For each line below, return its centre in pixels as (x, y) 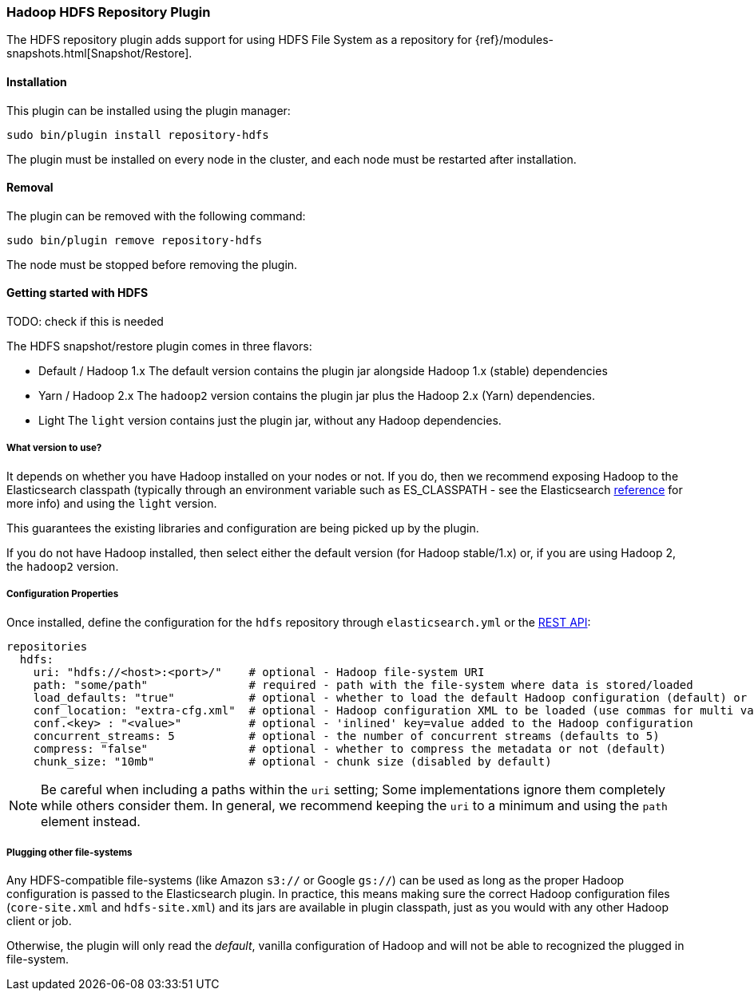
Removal (30, 188)
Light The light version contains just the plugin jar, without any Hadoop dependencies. (270, 421)
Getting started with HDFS (77, 293)
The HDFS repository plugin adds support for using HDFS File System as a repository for (239, 40)
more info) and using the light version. (112, 503)
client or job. (39, 921)
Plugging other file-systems (69, 852)
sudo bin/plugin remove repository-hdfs (135, 240)
